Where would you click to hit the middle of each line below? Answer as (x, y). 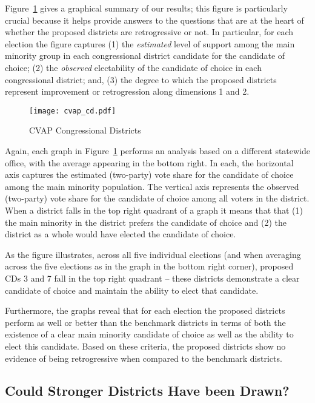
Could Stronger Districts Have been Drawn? (147, 391)
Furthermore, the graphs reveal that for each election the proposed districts (145, 310)
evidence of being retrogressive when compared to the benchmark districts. (144, 358)
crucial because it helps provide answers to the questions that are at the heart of (154, 20)
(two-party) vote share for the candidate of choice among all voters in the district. (157, 198)
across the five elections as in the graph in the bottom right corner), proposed (149, 266)
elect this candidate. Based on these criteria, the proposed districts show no (145, 346)
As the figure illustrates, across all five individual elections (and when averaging (153, 254)
